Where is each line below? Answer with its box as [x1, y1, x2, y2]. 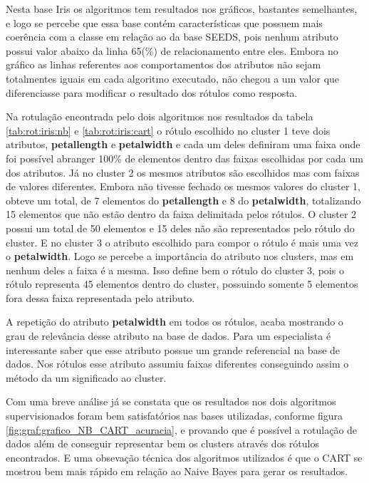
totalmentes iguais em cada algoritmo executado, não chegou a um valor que [6, 71, 340, 85]
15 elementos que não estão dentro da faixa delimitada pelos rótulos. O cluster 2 [6, 207, 357, 222]
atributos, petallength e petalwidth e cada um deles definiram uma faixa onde [6, 137, 360, 152]
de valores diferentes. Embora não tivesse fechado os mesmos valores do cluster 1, [6, 179, 360, 194]
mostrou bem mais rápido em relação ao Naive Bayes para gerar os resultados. [6, 464, 348, 479]
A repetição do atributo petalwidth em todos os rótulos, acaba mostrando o [6, 314, 343, 329]
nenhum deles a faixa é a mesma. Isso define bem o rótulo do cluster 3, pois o [6, 262, 344, 277]
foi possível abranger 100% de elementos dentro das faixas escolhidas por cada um [6, 150, 363, 165]
